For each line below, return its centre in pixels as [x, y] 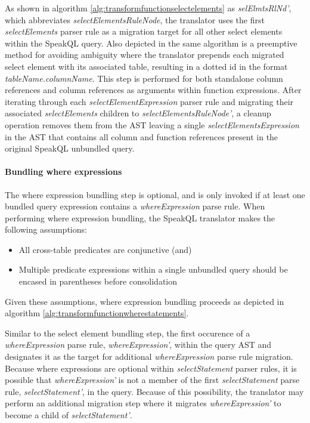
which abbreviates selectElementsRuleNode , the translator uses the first [135, 19]
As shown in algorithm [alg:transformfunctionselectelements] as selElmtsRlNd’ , [148, 8]
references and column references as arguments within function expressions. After [153, 90]
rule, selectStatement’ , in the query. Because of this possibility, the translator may [154, 391]
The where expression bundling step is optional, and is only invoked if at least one [155, 194]
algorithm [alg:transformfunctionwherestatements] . [97, 313]
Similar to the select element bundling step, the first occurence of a [128, 333]
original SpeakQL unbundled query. [70, 148]
